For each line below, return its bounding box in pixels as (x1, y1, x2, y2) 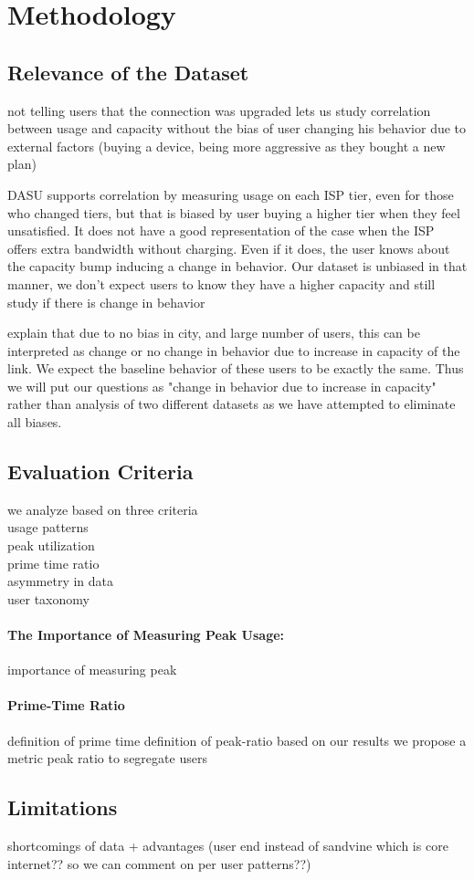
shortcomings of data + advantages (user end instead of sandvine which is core (7, 836, 448, 855)
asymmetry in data (7, 571, 114, 591)
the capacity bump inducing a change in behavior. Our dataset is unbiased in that (7, 257, 468, 276)
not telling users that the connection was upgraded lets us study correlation (7, 100, 431, 120)
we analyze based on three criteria (7, 499, 198, 519)
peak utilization (7, 536, 95, 555)
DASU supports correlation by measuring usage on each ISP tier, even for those (7, 184, 454, 204)
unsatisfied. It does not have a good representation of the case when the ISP (7, 221, 435, 240)
